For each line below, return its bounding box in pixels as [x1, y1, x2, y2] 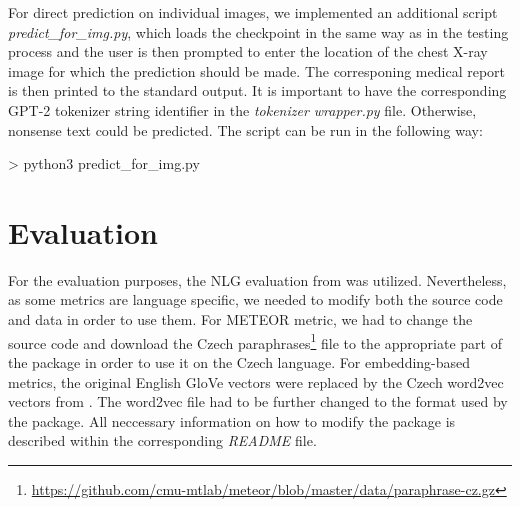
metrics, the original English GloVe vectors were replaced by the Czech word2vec [8, 371, 504, 392]
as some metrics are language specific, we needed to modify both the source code [8, 289, 503, 310]
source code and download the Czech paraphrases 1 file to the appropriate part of [8, 329, 502, 353]
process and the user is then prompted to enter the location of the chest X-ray [8, 41, 488, 62]
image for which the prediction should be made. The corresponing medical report [8, 60, 506, 81]
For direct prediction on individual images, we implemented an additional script [8, 2, 498, 22]
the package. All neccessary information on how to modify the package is [8, 410, 456, 431]
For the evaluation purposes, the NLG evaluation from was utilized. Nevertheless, [8, 269, 507, 290]
